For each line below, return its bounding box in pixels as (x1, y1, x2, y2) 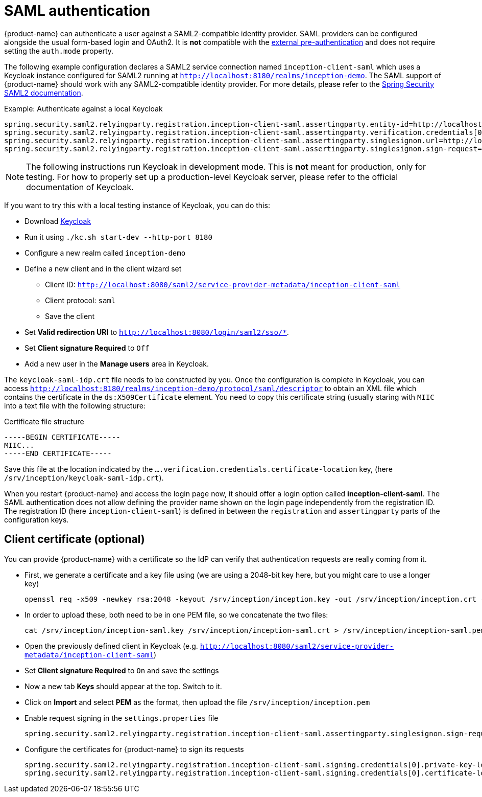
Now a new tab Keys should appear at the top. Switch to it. (25, 681, 222, 691)
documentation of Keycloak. (26, 181, 134, 192)
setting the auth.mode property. (4, 46, 114, 55)
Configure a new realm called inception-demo (25, 248, 186, 257)
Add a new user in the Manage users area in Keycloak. (25, 359, 209, 368)
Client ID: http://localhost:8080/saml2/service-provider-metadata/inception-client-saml (45, 280, 400, 289)
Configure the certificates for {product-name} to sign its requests (25, 744, 244, 754)
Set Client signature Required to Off (25, 343, 150, 352)
